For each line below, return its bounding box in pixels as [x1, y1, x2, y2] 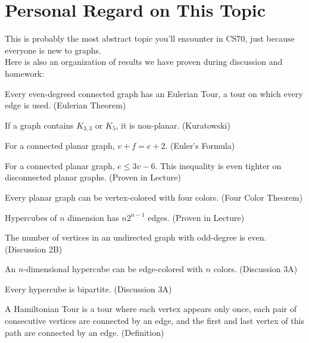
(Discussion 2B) [5, 242, 63, 255]
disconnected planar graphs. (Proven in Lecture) [5, 171, 181, 183]
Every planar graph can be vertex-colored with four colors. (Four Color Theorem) [5, 191, 303, 203]
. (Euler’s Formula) [165, 139, 235, 152]
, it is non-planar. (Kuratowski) [116, 119, 230, 131]
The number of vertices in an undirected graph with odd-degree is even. [5, 231, 267, 244]
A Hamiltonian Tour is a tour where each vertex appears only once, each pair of [5, 303, 296, 315]
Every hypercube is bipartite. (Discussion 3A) [5, 282, 172, 295]
